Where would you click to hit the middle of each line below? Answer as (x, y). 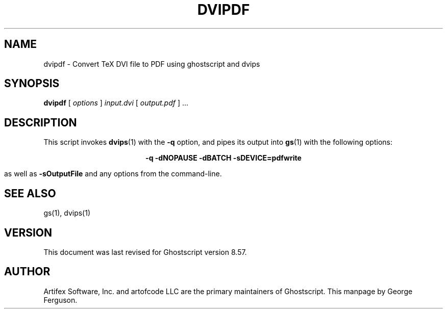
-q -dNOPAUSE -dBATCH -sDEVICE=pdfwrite (224, 158)
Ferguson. (60, 300)
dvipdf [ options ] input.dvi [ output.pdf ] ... (116, 103)
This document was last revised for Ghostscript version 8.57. (145, 252)
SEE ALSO (30, 193)
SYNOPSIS (32, 84)
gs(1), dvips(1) (67, 213)
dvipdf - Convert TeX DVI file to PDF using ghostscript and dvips (152, 64)
